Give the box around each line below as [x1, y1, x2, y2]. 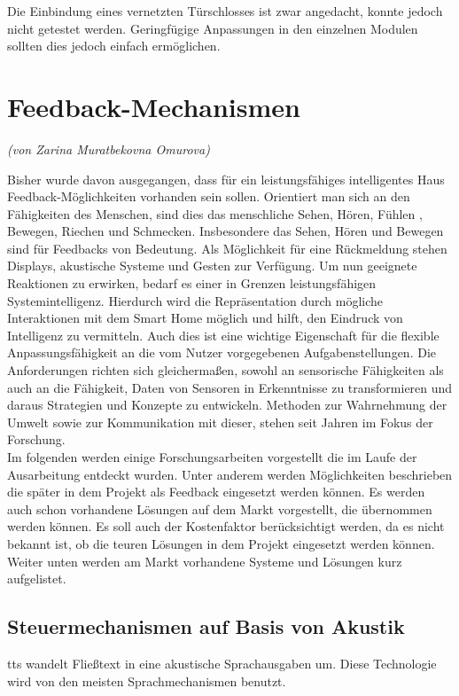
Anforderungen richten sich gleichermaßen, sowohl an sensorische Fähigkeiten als [7, 361, 444, 379]
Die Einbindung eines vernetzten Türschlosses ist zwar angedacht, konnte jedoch [7, 2, 443, 20]
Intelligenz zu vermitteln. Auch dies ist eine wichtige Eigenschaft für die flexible [7, 325, 440, 344]
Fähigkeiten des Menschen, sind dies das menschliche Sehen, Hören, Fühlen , [7, 204, 423, 223]
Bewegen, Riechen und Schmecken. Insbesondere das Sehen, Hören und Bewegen [7, 222, 444, 240]
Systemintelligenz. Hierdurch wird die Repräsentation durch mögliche [7, 291, 384, 309]
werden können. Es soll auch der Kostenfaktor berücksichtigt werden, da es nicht [7, 517, 445, 536]
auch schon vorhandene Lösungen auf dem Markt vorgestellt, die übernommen [7, 499, 432, 518]
